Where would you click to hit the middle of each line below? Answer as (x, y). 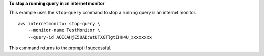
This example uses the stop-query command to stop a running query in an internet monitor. (103, 13)
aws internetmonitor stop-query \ (59, 23)
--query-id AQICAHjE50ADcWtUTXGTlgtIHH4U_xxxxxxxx (90, 37)
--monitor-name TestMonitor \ (64, 30)
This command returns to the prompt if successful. (60, 48)
